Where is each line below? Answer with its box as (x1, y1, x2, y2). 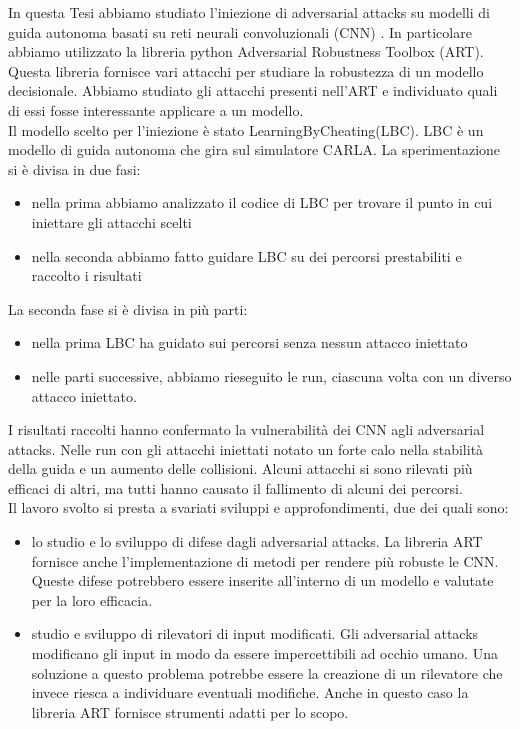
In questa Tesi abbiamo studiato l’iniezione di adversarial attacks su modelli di (8, 2, 490, 22)
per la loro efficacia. (31, 589, 153, 610)
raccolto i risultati (31, 265, 142, 286)
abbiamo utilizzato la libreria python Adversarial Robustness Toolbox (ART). (8, 41, 484, 62)
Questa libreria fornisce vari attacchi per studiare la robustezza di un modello (8, 60, 484, 81)
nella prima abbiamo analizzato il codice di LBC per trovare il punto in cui (31, 192, 493, 213)
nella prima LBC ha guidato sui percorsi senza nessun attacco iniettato (31, 332, 468, 353)
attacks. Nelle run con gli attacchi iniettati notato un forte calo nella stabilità (8, 438, 484, 459)
